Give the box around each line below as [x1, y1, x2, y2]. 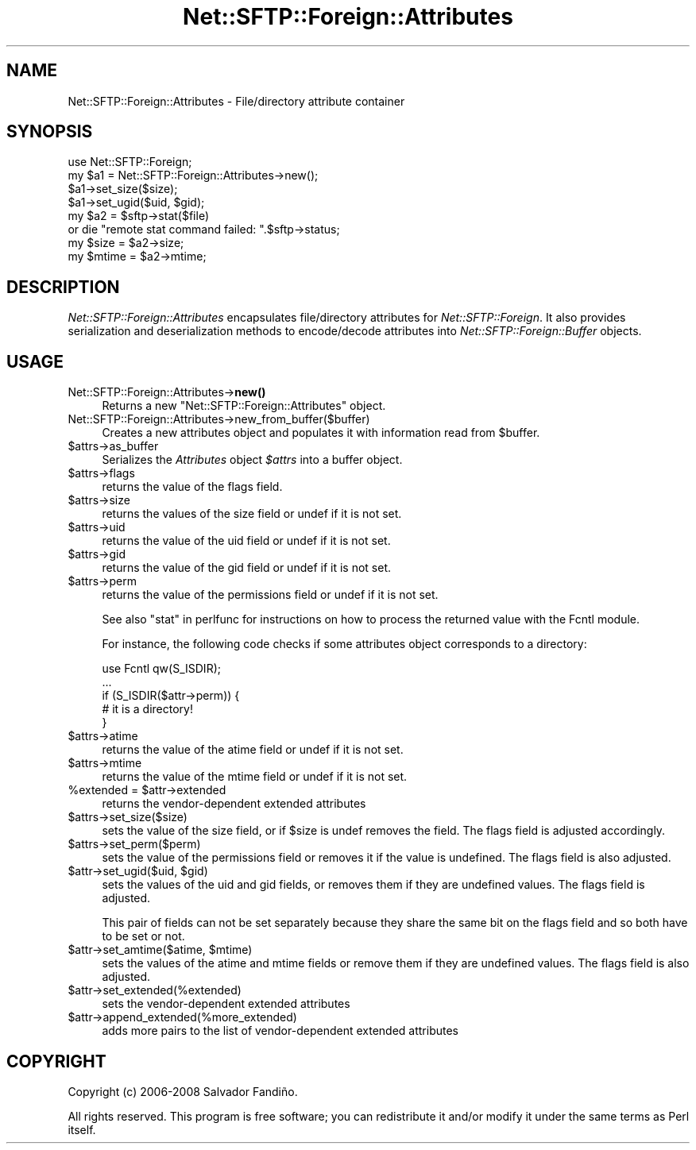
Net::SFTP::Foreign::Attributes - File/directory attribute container [68, 94, 405, 108]
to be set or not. [102, 929, 185, 944]
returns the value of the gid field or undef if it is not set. [102, 561, 392, 575]
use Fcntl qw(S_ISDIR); [102, 662, 221, 676]
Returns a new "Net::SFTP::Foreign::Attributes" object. [102, 399, 386, 413]
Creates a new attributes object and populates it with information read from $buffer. [102, 426, 540, 440]
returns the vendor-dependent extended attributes [102, 797, 366, 811]
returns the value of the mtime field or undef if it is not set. [102, 770, 408, 784]
